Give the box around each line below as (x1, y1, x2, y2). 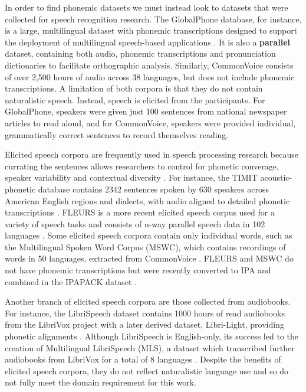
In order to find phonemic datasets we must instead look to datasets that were (5, 1, 288, 13)
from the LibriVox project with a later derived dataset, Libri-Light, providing (5, 318, 284, 331)
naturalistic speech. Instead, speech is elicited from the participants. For (5, 93, 265, 106)
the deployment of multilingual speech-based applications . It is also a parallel (5, 35, 291, 48)
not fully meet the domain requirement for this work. (5, 376, 196, 388)
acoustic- (260, 171, 292, 184)
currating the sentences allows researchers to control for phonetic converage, (5, 159, 279, 172)
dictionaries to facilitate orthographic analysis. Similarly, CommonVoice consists (5, 58, 294, 71)
